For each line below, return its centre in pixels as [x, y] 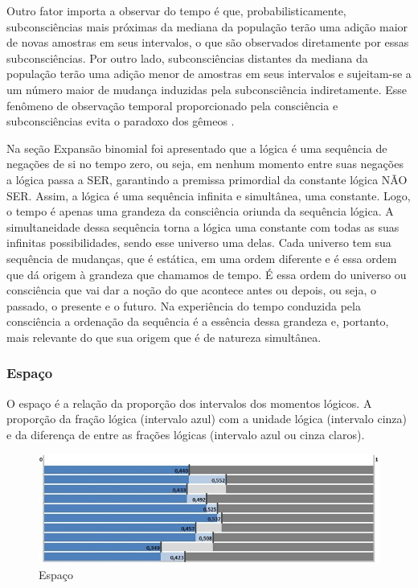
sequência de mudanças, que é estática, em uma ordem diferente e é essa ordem [202, 258]
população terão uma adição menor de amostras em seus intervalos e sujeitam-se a [209, 74]
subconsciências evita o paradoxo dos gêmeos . [121, 121]
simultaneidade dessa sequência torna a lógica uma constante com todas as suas [203, 226]
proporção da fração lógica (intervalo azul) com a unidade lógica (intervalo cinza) [207, 419]
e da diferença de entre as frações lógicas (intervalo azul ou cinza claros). [186, 434]
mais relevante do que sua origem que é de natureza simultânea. [164, 337]
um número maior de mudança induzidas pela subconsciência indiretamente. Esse [207, 89]
